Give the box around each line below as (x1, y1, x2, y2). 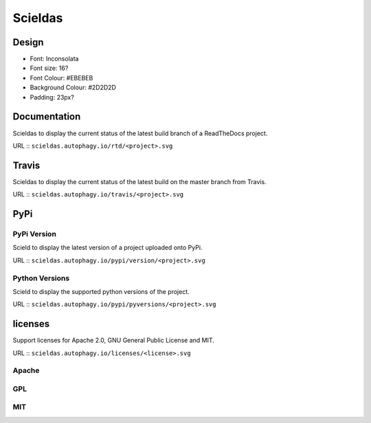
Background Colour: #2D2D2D (30, 83, 117, 92)
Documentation (12, 111, 81, 123)
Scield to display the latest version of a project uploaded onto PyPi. (12, 244, 203, 252)
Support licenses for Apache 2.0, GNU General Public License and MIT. (12, 336, 214, 345)
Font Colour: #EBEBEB (30, 73, 93, 82)
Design (12, 36, 44, 48)
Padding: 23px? (30, 93, 75, 101)
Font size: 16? (30, 64, 69, 72)
